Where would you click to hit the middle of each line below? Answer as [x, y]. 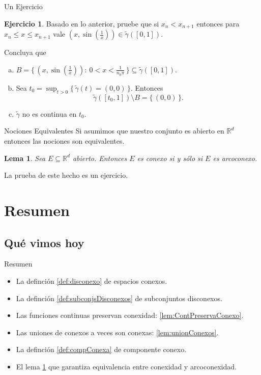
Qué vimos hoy [44, 242]
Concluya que [25, 52]
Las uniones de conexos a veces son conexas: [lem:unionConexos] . [117, 332]
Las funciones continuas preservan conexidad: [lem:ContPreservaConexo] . [130, 315]
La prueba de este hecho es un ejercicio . [66, 175]
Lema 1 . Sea [25, 158]
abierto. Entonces [100, 158]
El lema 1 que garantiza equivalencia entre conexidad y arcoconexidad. [126, 366]
